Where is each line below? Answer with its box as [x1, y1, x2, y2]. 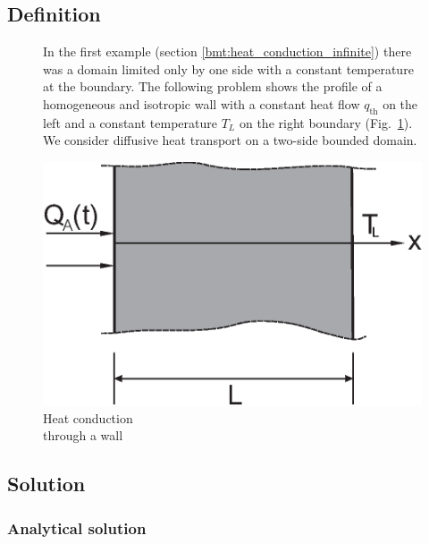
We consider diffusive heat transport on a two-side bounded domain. [43, 131, 417, 149]
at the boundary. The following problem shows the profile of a [43, 77, 383, 96]
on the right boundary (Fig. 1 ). [239, 113, 413, 132]
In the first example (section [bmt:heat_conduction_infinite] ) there [43, 42, 412, 61]
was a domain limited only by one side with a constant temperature [43, 59, 414, 78]
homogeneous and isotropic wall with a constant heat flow [43, 94, 360, 113]
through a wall [43, 426, 123, 445]
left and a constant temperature [43, 113, 217, 132]
